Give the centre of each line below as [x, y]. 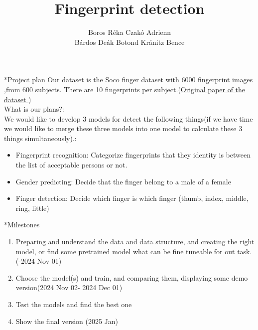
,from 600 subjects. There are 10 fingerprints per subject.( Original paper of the [125, 89]
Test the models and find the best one [74, 304]
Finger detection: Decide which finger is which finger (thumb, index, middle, [132, 198]
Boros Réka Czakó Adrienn [129, 32]
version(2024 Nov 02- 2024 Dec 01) [69, 287]
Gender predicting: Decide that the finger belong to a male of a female [123, 181]
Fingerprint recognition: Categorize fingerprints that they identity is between [133, 155]
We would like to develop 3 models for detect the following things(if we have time [129, 118]
